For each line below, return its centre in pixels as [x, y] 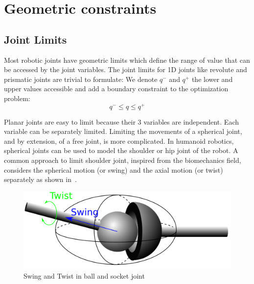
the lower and [212, 79]
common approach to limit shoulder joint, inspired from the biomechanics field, [123, 160]
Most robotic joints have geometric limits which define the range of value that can [127, 60]
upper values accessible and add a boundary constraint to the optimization [116, 89]
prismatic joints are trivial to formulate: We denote [81, 79]
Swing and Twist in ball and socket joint [84, 275]
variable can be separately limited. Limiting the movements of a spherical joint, [123, 131]
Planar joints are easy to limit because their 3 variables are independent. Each [122, 121]
